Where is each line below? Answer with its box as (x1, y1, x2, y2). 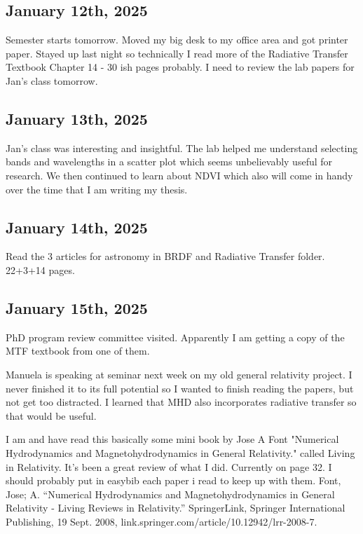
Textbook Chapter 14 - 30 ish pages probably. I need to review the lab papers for (6, 60, 355, 74)
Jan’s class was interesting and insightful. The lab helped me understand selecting (6, 140, 358, 155)
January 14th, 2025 (6, 216, 148, 238)
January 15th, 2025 (6, 296, 148, 318)
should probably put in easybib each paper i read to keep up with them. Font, (6, 473, 341, 488)
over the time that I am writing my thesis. (6, 182, 188, 196)
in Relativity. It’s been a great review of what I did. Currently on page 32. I (6, 459, 332, 474)
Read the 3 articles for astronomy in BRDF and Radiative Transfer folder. (6, 249, 325, 263)
